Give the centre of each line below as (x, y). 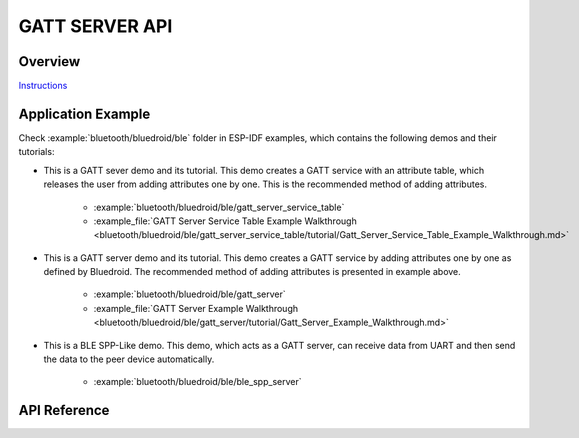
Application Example (84, 113)
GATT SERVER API (95, 26)
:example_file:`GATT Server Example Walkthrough (196, 308)
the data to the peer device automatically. (129, 359)
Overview (49, 61)
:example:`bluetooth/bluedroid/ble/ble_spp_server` (197, 382)
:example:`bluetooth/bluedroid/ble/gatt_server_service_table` (219, 207)
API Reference (64, 410)
